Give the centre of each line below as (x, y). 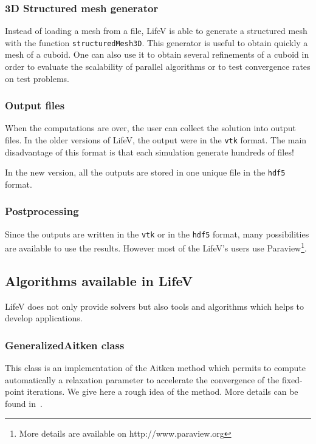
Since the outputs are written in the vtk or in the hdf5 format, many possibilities (157, 234)
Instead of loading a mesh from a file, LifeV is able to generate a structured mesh (156, 31)
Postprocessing (42, 211)
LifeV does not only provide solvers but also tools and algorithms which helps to (155, 306)
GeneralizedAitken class (65, 345)
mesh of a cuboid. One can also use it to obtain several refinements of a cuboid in (157, 54)
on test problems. (37, 78)
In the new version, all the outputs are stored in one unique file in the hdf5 (145, 172)
